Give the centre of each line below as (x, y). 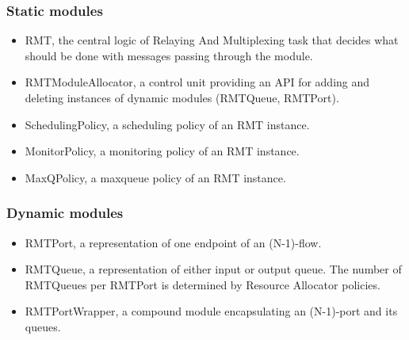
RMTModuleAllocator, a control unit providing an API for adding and (197, 82)
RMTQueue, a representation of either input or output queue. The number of (213, 269)
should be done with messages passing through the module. (169, 55)
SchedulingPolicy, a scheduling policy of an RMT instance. (167, 124)
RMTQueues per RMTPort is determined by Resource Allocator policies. (203, 284)
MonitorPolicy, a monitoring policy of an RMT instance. (162, 151)
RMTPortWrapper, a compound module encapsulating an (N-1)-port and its (211, 311)
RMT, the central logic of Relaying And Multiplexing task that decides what (212, 40)
